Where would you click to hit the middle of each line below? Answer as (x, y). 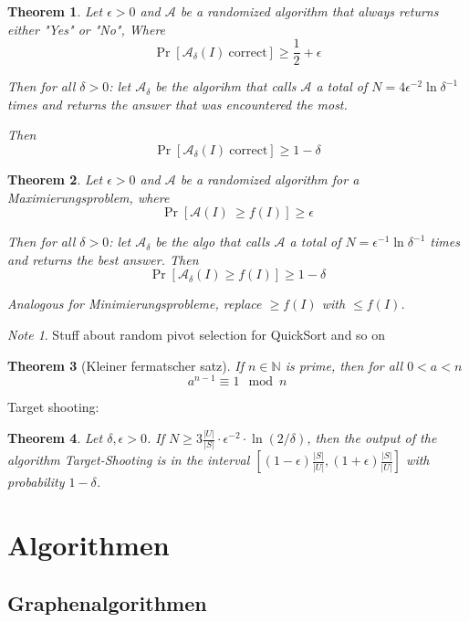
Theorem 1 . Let (55, 11)
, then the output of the (372, 438)
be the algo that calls (213, 242)
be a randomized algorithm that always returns (309, 11)
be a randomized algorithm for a (270, 179)
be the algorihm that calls (226, 86)
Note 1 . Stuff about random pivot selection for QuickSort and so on (197, 334)
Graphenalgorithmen (107, 602)
